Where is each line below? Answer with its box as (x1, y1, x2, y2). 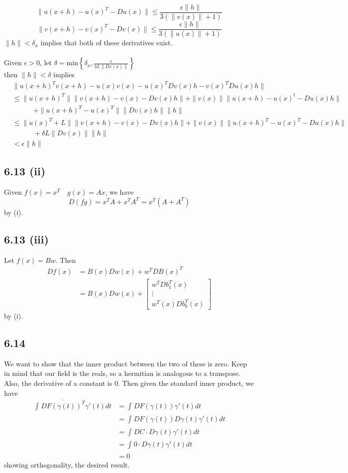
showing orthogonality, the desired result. (4, 460, 130, 470)
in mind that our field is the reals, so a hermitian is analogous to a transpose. (4, 368, 240, 378)
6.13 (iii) (4, 231, 49, 246)
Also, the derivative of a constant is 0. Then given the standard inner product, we (4, 377, 254, 388)
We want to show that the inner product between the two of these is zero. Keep (4, 358, 247, 368)
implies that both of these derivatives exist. (40, 37, 173, 48)
